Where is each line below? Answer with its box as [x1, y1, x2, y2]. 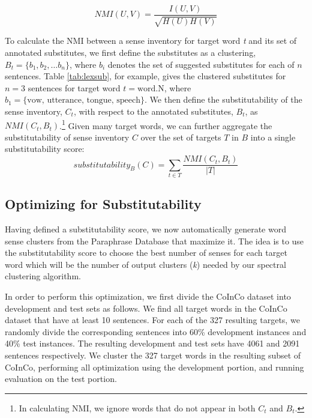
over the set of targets [140, 130, 221, 143]
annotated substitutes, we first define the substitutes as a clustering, [5, 46, 256, 59]
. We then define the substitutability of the [145, 93, 302, 106]
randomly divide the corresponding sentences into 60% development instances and [5, 325, 307, 338]
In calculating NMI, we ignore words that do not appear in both [19, 401, 256, 414]
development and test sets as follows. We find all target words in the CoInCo [5, 301, 287, 314]
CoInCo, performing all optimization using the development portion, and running [5, 360, 304, 373]
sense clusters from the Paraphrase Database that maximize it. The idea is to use [5, 234, 304, 247]
